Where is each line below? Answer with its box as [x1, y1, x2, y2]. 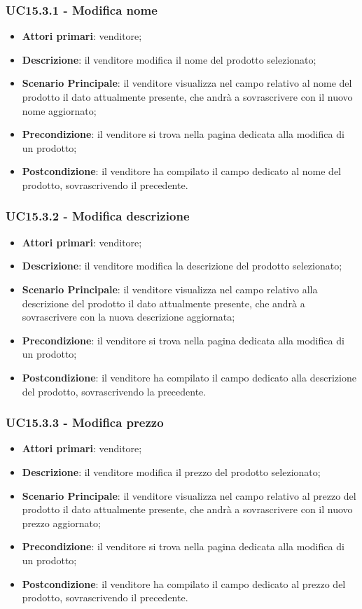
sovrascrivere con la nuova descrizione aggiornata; [22, 309, 235, 324]
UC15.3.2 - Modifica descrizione [6, 207, 190, 225]
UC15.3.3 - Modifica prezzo [6, 414, 164, 431]
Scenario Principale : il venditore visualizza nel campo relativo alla [22, 281, 318, 296]
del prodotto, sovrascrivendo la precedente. [22, 384, 207, 398]
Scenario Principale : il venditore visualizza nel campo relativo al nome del [22, 76, 352, 90]
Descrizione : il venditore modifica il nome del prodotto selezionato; [22, 52, 316, 66]
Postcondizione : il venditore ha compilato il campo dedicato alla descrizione [22, 370, 356, 384]
